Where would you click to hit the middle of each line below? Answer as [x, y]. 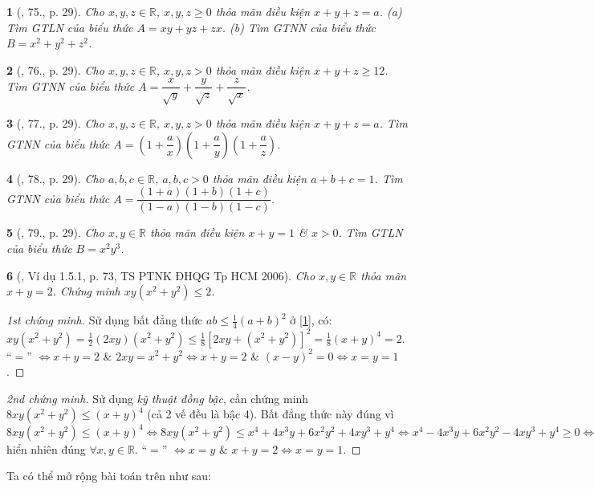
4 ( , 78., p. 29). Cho [55, 178]
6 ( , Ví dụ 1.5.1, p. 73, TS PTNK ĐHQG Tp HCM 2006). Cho [161, 275]
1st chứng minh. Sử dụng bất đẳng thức [105, 320]
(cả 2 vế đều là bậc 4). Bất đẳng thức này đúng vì [271, 414]
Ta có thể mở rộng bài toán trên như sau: [109, 476]
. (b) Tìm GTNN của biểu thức [299, 27]
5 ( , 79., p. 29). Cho [55, 232]
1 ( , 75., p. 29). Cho [55, 11]
